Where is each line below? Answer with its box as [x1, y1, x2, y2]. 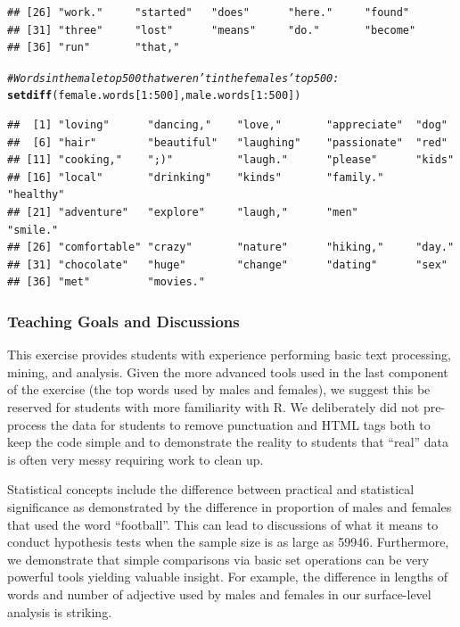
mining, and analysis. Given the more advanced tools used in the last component [7, 362, 448, 381]
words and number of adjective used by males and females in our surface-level [7, 584, 431, 603]
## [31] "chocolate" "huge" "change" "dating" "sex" [7, 258, 448, 271]
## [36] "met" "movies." [7, 276, 205, 289]
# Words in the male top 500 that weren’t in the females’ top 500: [7, 71, 340, 85]
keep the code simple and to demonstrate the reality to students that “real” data [7, 433, 449, 451]
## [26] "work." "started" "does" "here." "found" [7, 6, 410, 19]
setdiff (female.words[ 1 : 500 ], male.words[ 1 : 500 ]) [7, 89, 301, 103]
